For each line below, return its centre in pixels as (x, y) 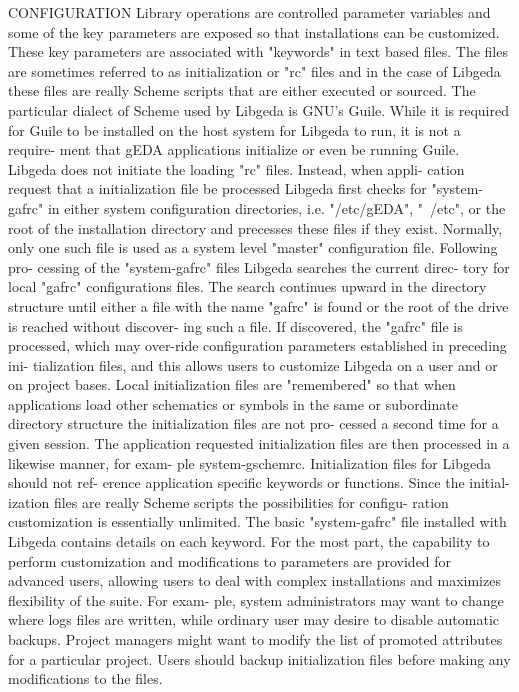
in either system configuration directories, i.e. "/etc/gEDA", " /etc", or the (276, 207)
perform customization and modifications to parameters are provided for (230, 560)
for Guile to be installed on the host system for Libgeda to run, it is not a (234, 129)
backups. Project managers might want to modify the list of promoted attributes (255, 639)
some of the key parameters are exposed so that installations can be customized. (254, 31)
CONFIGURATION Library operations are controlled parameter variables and (249, 12)
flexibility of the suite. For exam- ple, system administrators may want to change (256, 599)
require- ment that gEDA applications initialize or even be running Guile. (234, 149)
